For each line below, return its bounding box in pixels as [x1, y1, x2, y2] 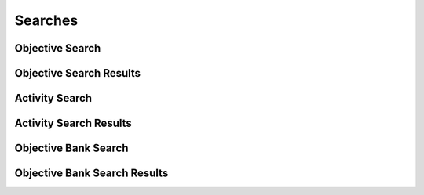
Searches [14, 12, 79, 29]
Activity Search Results [14, 117, 133, 130]
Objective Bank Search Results [14, 167, 169, 180]
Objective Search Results [14, 67, 141, 80]
